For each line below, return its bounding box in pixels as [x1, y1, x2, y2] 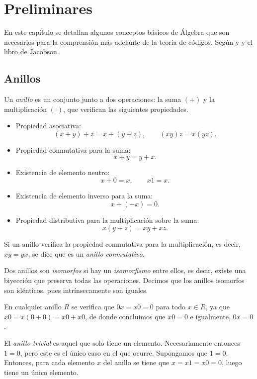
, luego [222, 357, 242, 368]
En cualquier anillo [4, 301, 62, 312]
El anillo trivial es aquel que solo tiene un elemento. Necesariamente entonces [4, 338, 240, 348]
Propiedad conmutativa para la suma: [15, 144, 131, 155]
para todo [156, 301, 186, 312]
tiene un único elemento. [4, 367, 79, 377]
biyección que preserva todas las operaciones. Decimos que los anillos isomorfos [4, 275, 245, 285]
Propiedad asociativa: [15, 120, 81, 131]
